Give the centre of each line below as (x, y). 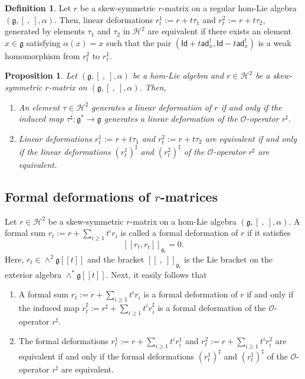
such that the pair (139, 42)
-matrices (189, 196)
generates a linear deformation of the (171, 119)
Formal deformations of (78, 196)
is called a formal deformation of (179, 233)
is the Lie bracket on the (229, 259)
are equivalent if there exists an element (219, 31)
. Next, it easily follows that (156, 274)
